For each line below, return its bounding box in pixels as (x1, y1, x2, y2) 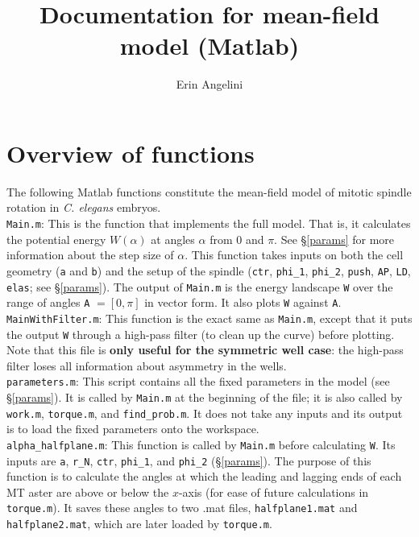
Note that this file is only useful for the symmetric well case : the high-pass (6, 341, 404, 358)
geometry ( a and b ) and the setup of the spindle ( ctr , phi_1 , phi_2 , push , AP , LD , (6, 262, 411, 279)
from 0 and (209, 230, 264, 247)
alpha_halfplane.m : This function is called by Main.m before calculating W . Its (6, 436, 396, 452)
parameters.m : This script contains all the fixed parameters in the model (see (6, 373, 390, 390)
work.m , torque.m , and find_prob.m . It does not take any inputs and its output (6, 404, 403, 421)
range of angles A (6, 294, 90, 311)
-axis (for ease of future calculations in (178, 483, 369, 500)
